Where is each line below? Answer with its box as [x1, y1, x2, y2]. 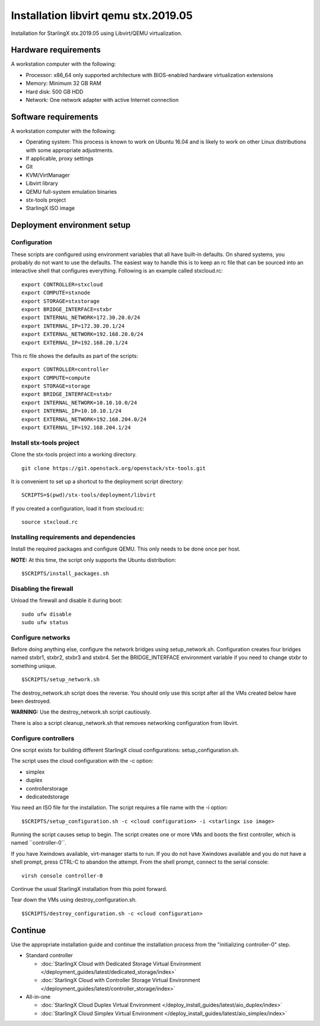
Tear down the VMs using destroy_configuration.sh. [11, 896, 137, 903]
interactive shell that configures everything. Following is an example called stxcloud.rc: [11, 267, 223, 274]
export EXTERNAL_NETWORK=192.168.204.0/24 [21, 415, 147, 423]
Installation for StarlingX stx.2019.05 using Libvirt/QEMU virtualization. [11, 30, 183, 37]
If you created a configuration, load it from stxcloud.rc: [11, 504, 145, 512]
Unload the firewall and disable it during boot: [11, 597, 123, 604]
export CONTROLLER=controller [21, 366, 110, 373]
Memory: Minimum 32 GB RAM [25, 80, 102, 87]
